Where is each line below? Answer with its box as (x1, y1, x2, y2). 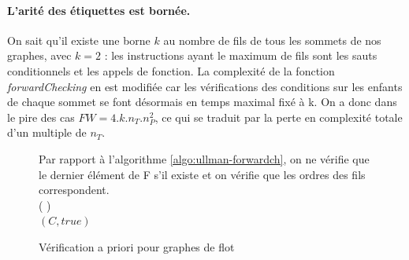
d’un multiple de (7, 124, 87, 141)
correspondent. (39, 181, 110, 198)
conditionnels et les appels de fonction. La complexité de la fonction (7, 62, 335, 79)
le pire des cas (7, 108, 75, 125)
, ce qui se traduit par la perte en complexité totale (154, 108, 403, 125)
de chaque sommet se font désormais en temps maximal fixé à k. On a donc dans (7, 93, 397, 110)
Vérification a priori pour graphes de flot (39, 238, 235, 255)
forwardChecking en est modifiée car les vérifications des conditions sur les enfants (7, 78, 403, 94)
